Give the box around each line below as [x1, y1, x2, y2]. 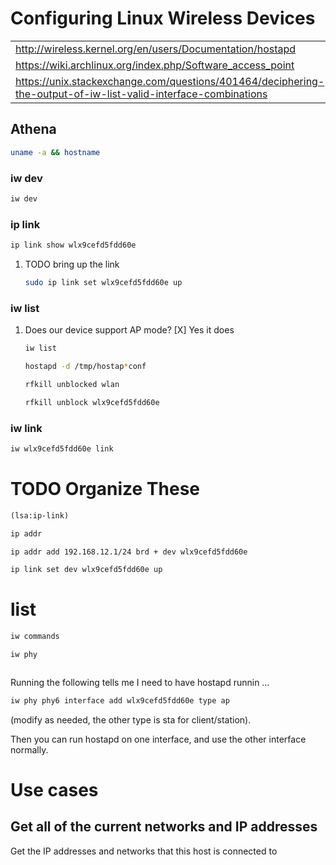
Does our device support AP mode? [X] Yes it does [24, 324, 235, 336]
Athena [10, 121, 57, 138]
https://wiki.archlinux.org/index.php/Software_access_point [15, 58, 295, 72]
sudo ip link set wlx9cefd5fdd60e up [24, 277, 183, 287]
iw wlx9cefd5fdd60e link [10, 443, 114, 454]
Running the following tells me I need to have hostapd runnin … [10, 676, 270, 688]
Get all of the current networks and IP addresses [10, 818, 318, 836]
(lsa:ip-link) [10, 510, 70, 521]
